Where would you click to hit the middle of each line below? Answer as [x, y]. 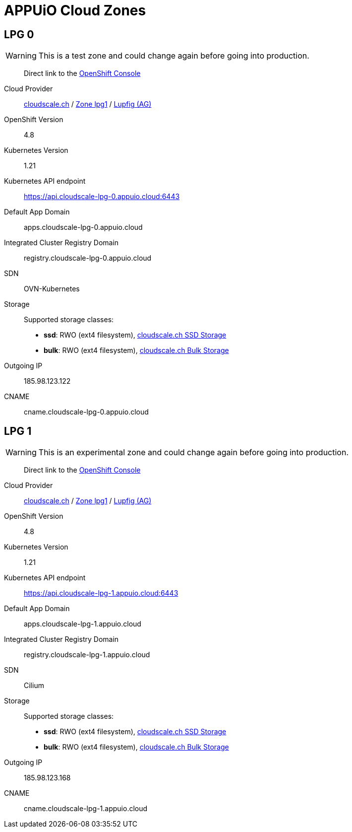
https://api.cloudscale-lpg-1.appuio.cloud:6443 [101, 593]
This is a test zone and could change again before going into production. [174, 56]
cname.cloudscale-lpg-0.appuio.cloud [86, 412]
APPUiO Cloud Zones [75, 10]
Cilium [34, 686]
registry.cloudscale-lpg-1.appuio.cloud [87, 655]
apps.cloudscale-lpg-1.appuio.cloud [83, 624]
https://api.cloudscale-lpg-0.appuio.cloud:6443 [102, 197]
